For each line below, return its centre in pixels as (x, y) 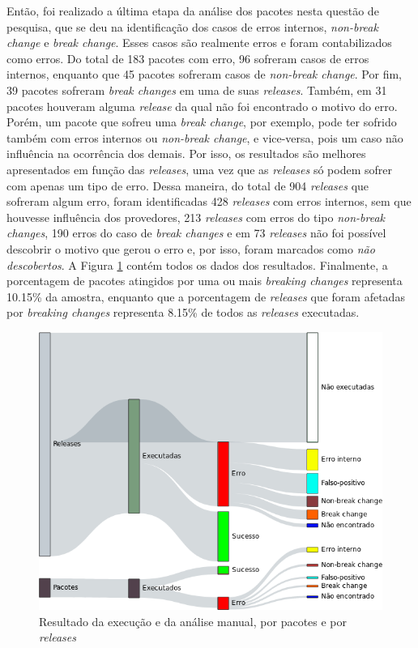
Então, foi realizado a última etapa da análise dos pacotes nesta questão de (193, 11)
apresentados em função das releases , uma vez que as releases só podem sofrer (199, 169)
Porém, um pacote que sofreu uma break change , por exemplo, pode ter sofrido (202, 122)
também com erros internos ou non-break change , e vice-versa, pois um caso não (205, 137)
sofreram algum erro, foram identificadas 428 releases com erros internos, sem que (209, 201)
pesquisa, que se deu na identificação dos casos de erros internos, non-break (192, 26)
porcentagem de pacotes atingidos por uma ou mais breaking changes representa (205, 281)
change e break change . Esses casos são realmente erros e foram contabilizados (199, 43)
